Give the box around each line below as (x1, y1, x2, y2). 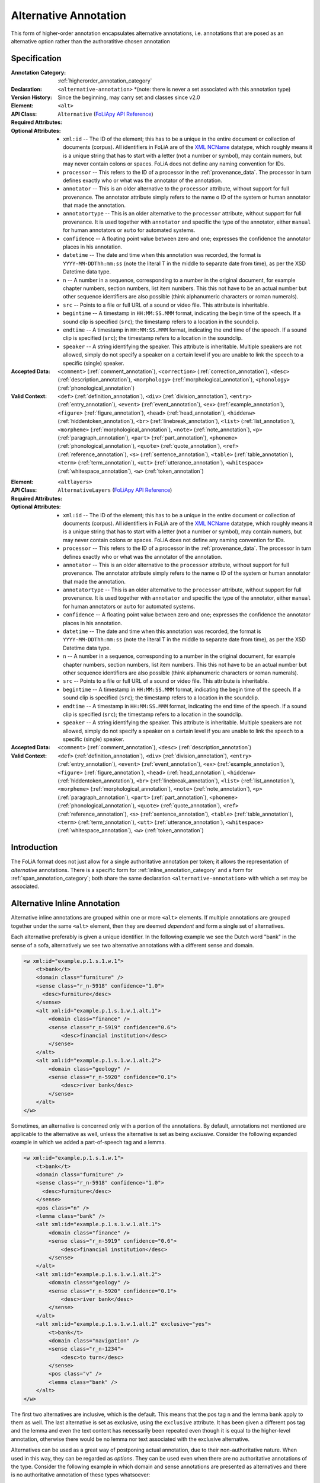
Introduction (11, 842, 58, 852)
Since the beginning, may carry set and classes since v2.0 (57, 94, 200, 101)
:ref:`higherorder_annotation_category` (57, 77, 152, 84)
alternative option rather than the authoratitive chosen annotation (11, 37, 170, 44)
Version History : (11, 94, 53, 101)
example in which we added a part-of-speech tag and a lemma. (11, 1139, 166, 1146)
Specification (11, 53, 62, 63)
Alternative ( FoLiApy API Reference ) (57, 110, 153, 117)
